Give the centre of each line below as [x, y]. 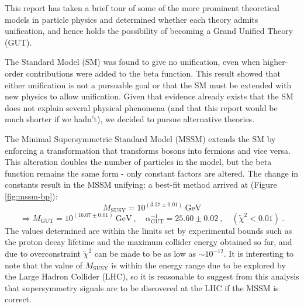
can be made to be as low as [145, 253]
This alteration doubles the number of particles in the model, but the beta [138, 162]
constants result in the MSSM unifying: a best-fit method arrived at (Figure [141, 184]
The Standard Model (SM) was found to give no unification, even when [132, 62]
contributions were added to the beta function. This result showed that [153, 73]
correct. [18, 299]
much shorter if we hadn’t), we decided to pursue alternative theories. [130, 119]
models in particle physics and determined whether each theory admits [132, 19]
